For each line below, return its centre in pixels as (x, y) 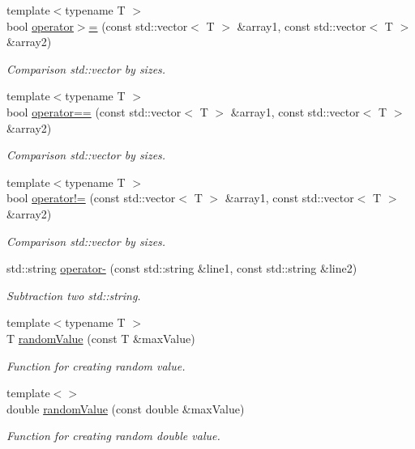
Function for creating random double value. (113, 436)
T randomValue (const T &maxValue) (101, 338)
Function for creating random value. (96, 365)
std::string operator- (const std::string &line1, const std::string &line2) (182, 268)
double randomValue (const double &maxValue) (126, 408)
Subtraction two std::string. (74, 295)
